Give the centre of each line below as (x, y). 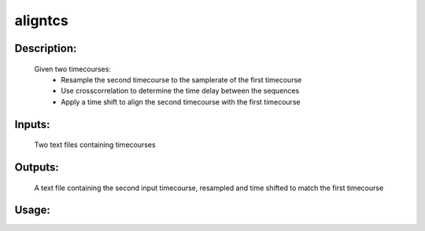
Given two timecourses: (73, 69)
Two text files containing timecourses (95, 145)
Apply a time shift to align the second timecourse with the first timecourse (181, 101)
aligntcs (41, 20)
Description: (46, 48)
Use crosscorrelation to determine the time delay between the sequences (180, 91)
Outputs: (37, 167)
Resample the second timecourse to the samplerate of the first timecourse (181, 79)
